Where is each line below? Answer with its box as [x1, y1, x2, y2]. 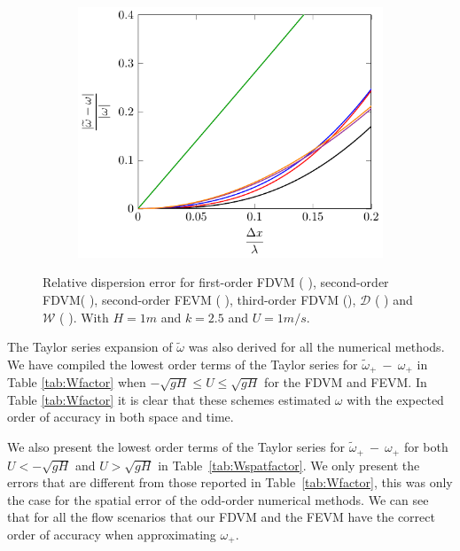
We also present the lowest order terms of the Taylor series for [7, 438, 346, 456]
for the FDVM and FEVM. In [264, 373, 427, 392]
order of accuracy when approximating [7, 524, 216, 543]
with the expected [347, 390, 444, 408]
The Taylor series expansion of [7, 338, 173, 356]
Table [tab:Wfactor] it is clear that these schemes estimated [7, 390, 331, 408]
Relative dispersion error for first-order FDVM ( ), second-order [43, 273, 389, 291]
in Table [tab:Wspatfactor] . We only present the [158, 455, 420, 474]
